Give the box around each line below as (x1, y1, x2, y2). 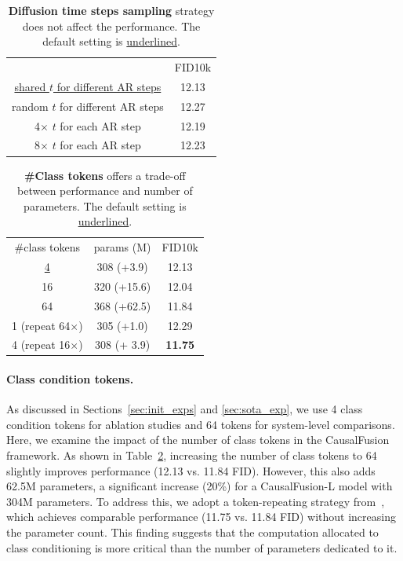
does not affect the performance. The (22, 17, 201, 34)
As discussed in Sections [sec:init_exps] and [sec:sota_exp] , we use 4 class (6, 401, 363, 417)
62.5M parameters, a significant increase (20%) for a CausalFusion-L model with (6, 478, 393, 494)
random (12, 97, 49, 114)
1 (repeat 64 (12, 317, 71, 333)
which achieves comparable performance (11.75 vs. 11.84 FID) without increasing (6, 508, 396, 525)
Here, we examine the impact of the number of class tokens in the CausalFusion (6, 431, 390, 448)
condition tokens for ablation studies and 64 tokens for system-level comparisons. (6, 416, 395, 432)
